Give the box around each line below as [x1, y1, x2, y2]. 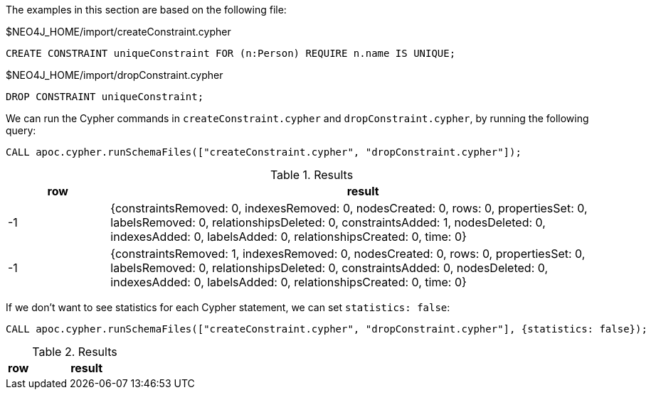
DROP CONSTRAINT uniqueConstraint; [6, 91, 204, 102]
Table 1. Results [270, 168, 354, 182]
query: [6, 124, 36, 136]
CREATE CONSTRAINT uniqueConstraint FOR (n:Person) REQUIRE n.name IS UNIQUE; [6, 48, 456, 59]
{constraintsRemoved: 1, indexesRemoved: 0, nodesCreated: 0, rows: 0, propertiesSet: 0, [110, 247, 586, 261]
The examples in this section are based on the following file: [6, 4, 287, 16]
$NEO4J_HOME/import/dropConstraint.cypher [6, 69, 223, 81]
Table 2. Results [32, 345, 117, 359]
